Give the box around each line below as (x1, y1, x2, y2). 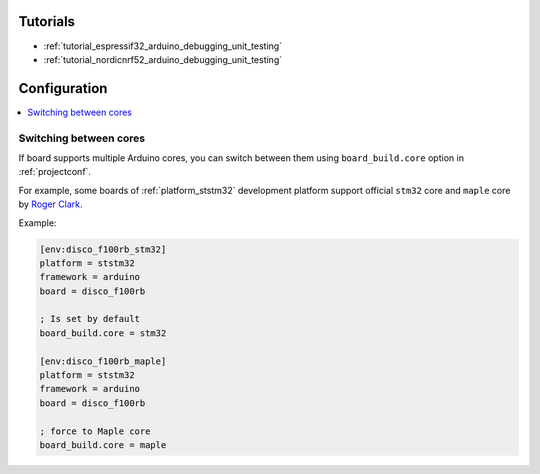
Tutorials (18, 13, 75, 30)
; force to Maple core (39, 425, 151, 437)
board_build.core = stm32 (39, 327, 167, 339)
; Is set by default (39, 313, 140, 325)
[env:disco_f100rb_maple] (39, 355, 167, 367)
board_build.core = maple (39, 439, 167, 450)
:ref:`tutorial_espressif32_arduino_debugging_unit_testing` (43, 40, 283, 52)
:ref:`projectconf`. (18, 166, 92, 178)
